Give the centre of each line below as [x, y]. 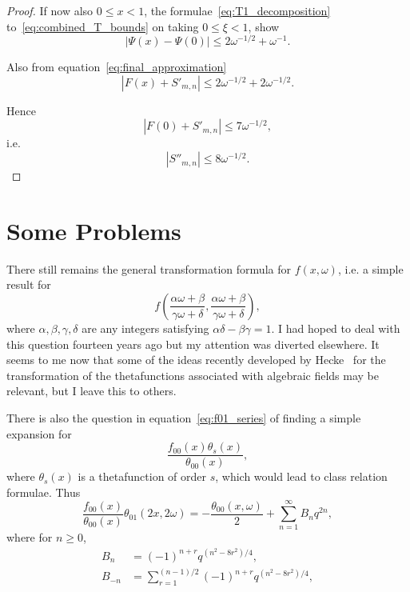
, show [264, 26]
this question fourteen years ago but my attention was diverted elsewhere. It [193, 344]
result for [29, 284]
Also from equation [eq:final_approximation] [117, 67]
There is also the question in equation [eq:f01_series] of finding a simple [184, 417]
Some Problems [94, 230]
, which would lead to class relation [301, 476]
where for [30, 537]
